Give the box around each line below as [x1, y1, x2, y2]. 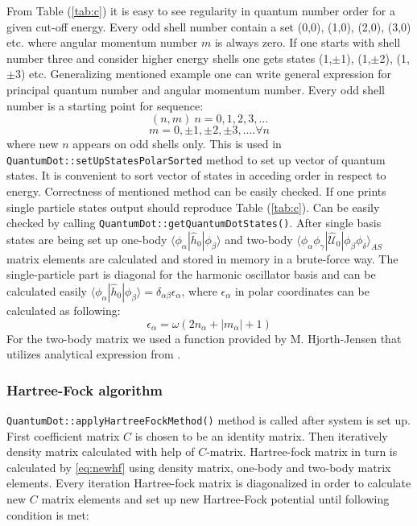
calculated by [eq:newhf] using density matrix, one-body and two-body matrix [6, 458, 391, 475]
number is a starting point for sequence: [6, 97, 204, 114]
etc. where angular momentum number [6, 34, 198, 51]
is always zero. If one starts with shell [214, 34, 401, 51]
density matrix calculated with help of [6, 443, 195, 460]
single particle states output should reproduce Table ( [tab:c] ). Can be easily [6, 198, 380, 215]
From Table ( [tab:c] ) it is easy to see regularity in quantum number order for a [6, 2, 395, 19]
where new [6, 135, 59, 152]
